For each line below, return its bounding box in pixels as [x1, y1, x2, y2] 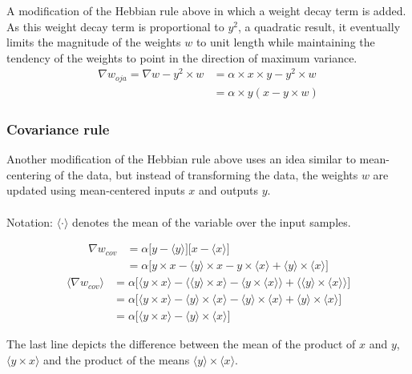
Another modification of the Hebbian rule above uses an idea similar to [6, 151, 356, 167]
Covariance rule [6, 119, 110, 139]
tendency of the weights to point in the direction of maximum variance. [6, 49, 357, 66]
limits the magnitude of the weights [6, 34, 181, 50]
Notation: [6, 213, 53, 230]
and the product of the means [43, 351, 190, 368]
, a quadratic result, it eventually [238, 18, 401, 34]
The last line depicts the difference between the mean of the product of [6, 336, 356, 352]
